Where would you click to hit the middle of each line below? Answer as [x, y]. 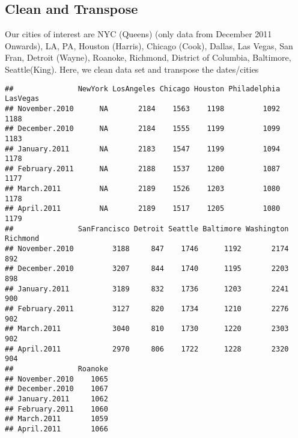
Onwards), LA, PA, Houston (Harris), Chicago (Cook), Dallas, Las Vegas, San [149, 45]
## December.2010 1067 [56, 389]
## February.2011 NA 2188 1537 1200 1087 [143, 169]
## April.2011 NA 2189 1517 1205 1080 [143, 209]
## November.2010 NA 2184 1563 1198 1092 [143, 108]
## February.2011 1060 [56, 409]
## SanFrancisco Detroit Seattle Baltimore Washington [147, 229]
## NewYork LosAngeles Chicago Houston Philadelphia [143, 89]
